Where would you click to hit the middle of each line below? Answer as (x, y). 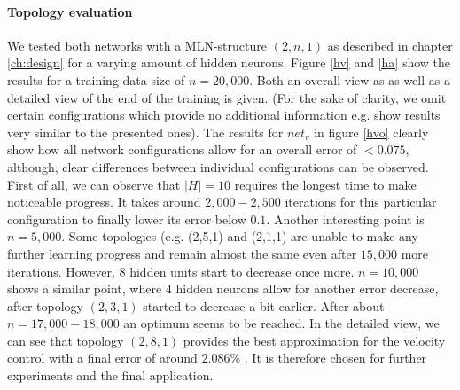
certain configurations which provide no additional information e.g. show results (224, 115)
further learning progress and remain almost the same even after (182, 253)
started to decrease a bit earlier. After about (264, 305)
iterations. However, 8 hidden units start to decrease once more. (181, 271)
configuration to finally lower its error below (127, 218)
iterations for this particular (361, 202)
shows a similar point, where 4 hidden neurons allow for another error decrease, (223, 289)
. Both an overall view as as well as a (350, 79)
